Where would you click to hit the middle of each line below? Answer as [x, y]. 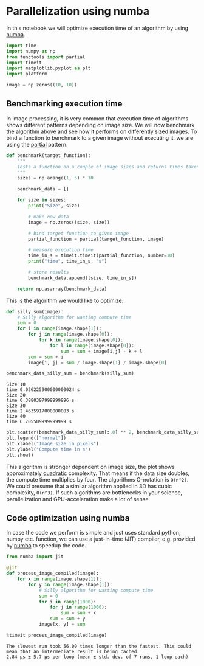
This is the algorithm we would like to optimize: [65, 300]
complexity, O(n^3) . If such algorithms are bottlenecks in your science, [94, 492]
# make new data [49, 217]
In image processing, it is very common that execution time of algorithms [97, 118]
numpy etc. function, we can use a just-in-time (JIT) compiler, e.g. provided [101, 539]
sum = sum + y [67, 619]
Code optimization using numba [68, 518]
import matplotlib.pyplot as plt [49, 68]
